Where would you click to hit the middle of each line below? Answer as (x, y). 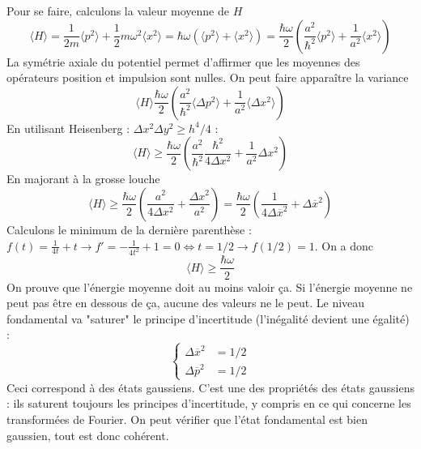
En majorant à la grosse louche (83, 179)
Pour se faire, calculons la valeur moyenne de (118, 11)
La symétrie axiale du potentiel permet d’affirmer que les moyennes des (183, 61)
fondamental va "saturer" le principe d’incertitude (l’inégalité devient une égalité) (208, 318)
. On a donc (344, 245)
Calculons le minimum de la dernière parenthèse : (129, 229)
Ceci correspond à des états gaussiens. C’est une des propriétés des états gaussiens (210, 387)
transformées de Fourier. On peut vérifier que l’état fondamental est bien (187, 419)
